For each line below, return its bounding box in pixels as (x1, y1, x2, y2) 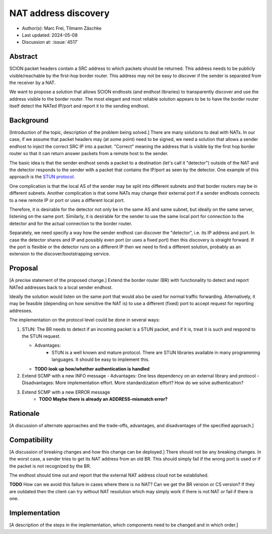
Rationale (9, 409, 40, 418)
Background (9, 116, 49, 124)
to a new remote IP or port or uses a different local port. (9, 197, 125, 203)
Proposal (9, 264, 38, 273)
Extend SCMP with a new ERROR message (22, 389, 110, 395)
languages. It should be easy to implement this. (51, 356, 150, 362)
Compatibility (9, 435, 53, 444)
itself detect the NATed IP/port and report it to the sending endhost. (9, 103, 150, 109)
